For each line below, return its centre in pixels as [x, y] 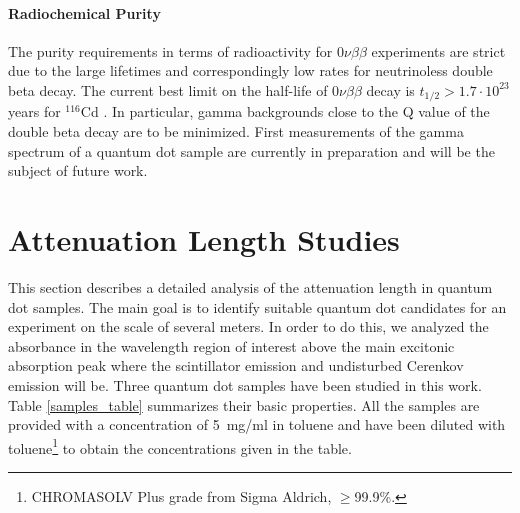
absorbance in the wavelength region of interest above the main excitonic [231, 345]
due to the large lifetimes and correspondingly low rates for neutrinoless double [250, 70]
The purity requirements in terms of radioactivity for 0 [176, 50]
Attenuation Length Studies [204, 239]
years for [34, 111]
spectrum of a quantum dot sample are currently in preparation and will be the [251, 150]
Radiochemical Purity [84, 12]
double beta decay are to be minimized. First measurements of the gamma [236, 131]
